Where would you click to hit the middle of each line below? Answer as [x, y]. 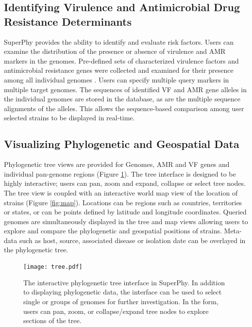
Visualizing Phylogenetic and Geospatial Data [122, 144]
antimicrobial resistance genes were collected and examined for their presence [119, 70]
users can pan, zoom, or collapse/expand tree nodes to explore [116, 311]
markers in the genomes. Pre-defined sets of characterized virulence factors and [121, 60]
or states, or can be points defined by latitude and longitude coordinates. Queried [125, 212]
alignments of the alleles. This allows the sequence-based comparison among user [124, 108]
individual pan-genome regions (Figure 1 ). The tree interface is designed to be [120, 173]
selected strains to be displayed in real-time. [69, 118]
